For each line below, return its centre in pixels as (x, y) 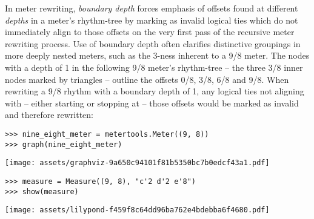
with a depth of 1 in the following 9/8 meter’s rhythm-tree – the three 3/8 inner (154, 67)
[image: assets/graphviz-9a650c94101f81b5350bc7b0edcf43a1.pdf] (137, 163)
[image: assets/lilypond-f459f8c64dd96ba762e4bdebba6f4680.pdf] (137, 210)
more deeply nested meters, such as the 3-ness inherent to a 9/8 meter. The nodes (157, 55)
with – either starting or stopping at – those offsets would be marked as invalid (152, 103)
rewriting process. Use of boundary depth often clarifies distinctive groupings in (153, 43)
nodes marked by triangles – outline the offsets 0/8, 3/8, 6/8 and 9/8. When (147, 79)
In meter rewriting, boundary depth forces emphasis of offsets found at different (152, 8)
